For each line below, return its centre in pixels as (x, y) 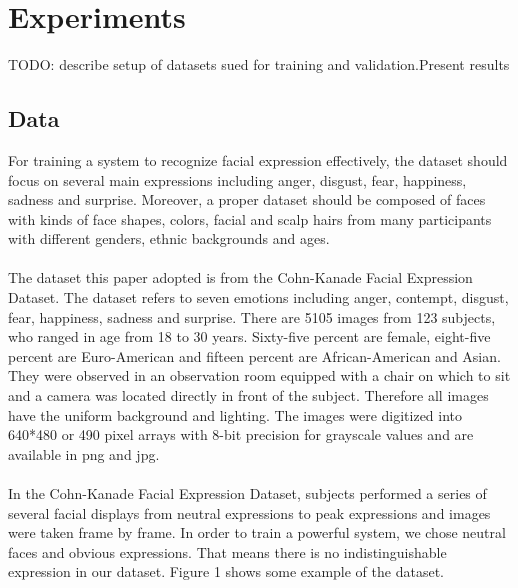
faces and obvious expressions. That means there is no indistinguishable (227, 551)
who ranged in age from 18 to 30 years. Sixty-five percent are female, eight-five (249, 336)
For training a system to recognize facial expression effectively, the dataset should (258, 159)
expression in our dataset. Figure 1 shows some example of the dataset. (226, 571)
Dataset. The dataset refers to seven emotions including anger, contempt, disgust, (258, 297)
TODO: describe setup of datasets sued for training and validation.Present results (259, 64)
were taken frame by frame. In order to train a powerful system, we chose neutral (257, 532)
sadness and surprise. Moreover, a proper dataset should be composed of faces (247, 199)
